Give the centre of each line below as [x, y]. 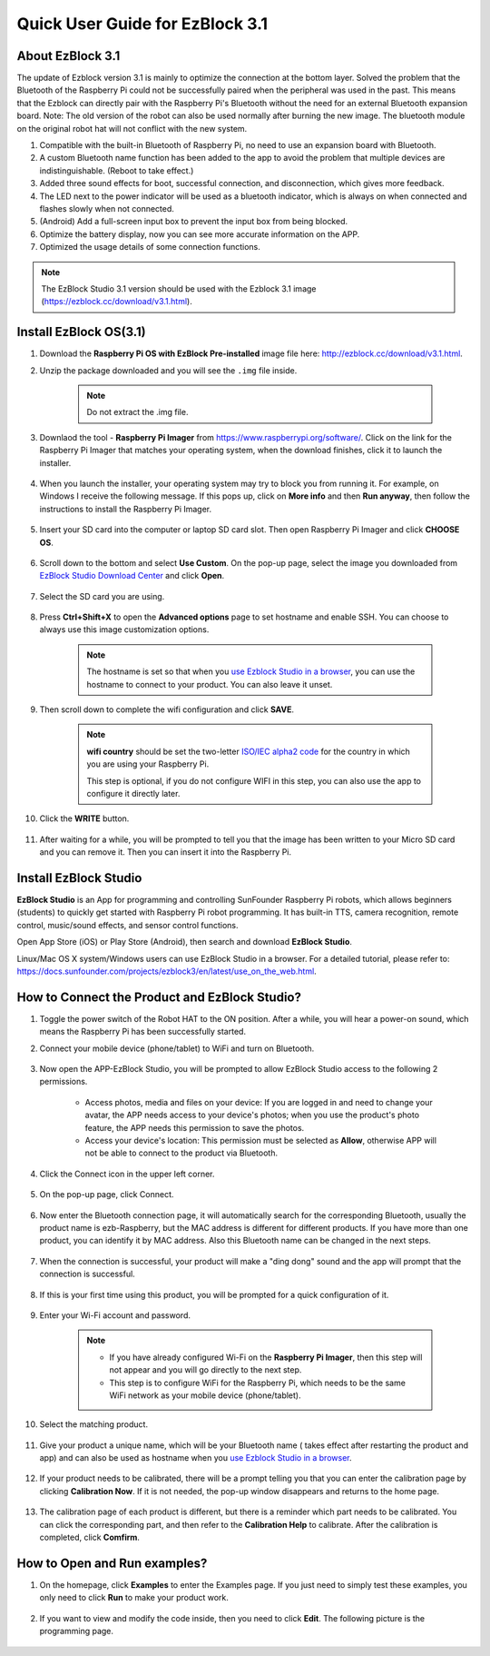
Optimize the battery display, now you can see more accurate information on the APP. [200, 234]
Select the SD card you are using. [102, 596]
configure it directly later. [133, 793]
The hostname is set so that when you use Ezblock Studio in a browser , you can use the [251, 671]
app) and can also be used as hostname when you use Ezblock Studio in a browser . [196, 1458]
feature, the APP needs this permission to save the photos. [195, 1127]
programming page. [76, 1631]
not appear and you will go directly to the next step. [206, 1370]
